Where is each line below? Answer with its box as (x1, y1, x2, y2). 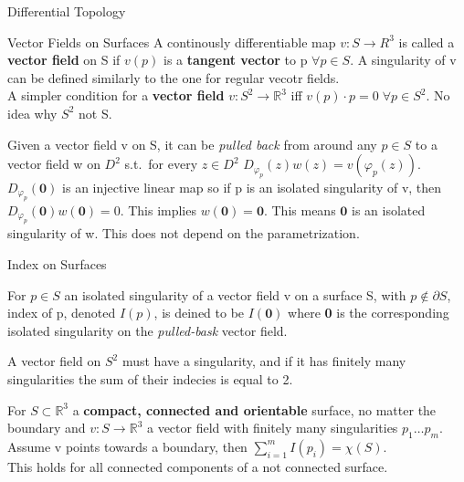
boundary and (7, 418, 86, 437)
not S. (79, 103, 112, 122)
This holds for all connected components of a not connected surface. (7, 456, 388, 476)
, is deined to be (153, 303, 245, 322)
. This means (263, 200, 336, 219)
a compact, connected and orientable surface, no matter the (72, 400, 437, 419)
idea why (7, 103, 58, 122)
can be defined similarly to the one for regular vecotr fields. (7, 68, 340, 87)
